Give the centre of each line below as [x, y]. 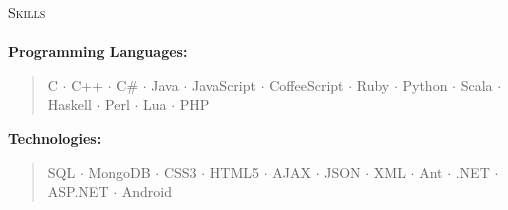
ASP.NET [78, 191]
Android [146, 191]
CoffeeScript [306, 84]
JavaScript [223, 84]
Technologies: [55, 137]
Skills [27, 12]
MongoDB [119, 171]
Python [425, 84]
